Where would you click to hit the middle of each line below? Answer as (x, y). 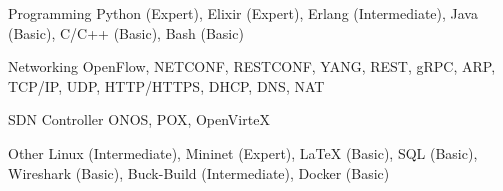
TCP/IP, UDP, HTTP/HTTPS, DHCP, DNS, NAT (166, 85)
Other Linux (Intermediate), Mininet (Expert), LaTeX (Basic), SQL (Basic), (243, 152)
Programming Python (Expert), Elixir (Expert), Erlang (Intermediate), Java (243, 13)
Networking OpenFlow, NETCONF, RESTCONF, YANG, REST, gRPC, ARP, (252, 66)
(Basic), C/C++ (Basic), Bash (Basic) (126, 32)
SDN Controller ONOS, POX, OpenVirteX (139, 119)
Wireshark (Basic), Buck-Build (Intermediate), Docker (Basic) (199, 172)
